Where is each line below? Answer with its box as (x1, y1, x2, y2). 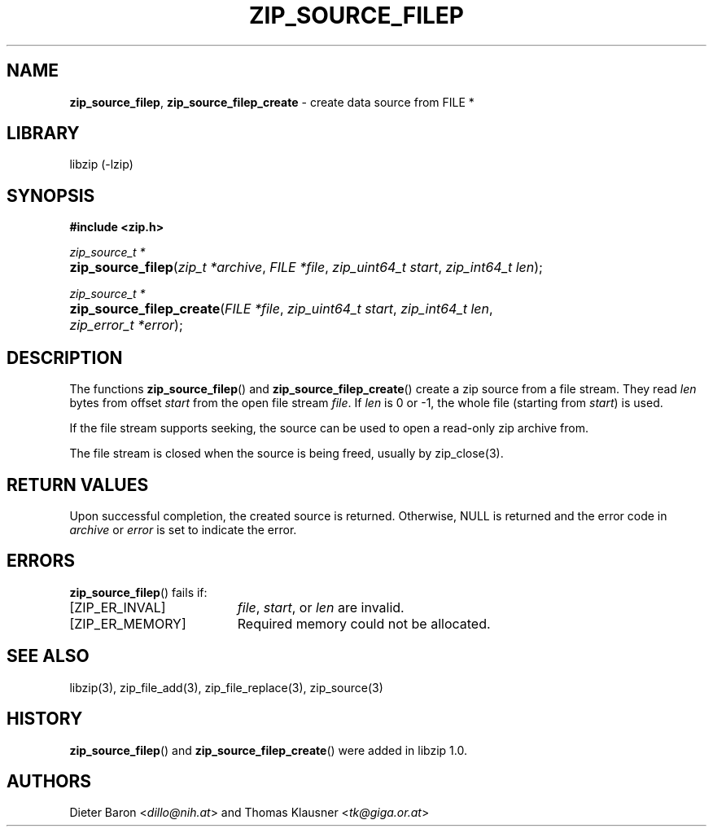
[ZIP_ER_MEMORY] (69, 615, 186, 632)
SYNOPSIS (7, 185, 95, 206)
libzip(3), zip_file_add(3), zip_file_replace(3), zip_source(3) (69, 680, 383, 695)
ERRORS (7, 550, 76, 572)
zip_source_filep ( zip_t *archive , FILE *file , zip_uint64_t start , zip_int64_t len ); (69, 259, 543, 276)
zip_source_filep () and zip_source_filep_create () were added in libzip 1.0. (69, 743, 467, 757)
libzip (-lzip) (69, 157, 133, 172)
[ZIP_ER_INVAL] (69, 598, 166, 616)
